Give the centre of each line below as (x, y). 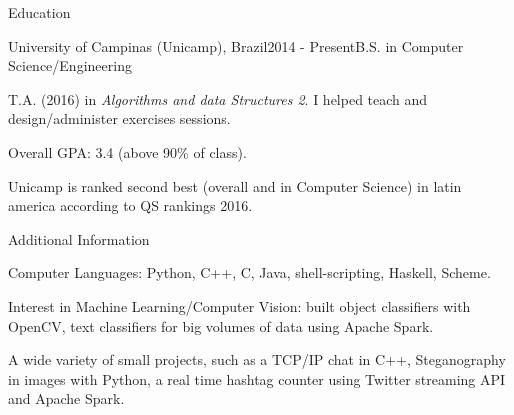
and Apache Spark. (66, 398)
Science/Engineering (70, 65)
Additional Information (79, 238)
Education (39, 12)
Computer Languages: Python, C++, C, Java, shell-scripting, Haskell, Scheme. (249, 272)
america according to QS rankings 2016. (130, 205)
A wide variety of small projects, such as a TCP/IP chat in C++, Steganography (257, 359)
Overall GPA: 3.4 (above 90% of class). (127, 151)
